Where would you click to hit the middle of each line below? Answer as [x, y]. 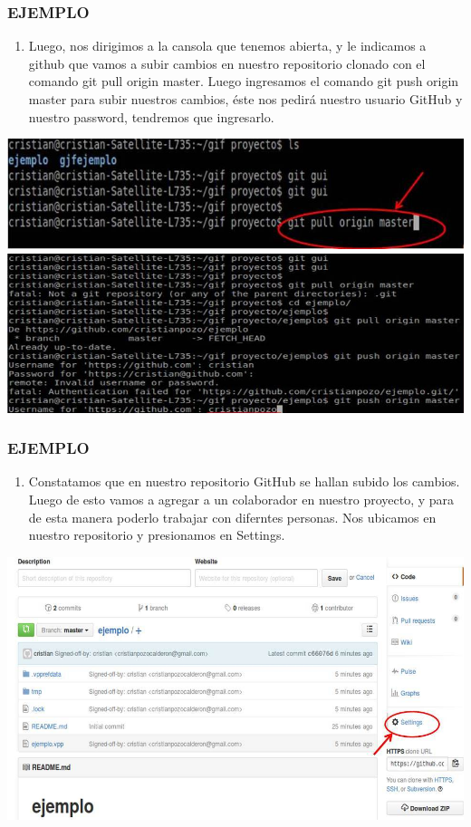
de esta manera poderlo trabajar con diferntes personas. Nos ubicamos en [232, 517]
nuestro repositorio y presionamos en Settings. [157, 535]
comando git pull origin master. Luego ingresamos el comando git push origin [244, 81]
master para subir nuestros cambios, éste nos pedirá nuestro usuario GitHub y [245, 99]
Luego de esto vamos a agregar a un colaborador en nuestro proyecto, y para [241, 499]
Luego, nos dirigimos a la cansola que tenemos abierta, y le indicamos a [227, 46]
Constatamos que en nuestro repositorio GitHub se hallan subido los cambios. [244, 481]
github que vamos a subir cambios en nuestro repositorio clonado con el [227, 63]
